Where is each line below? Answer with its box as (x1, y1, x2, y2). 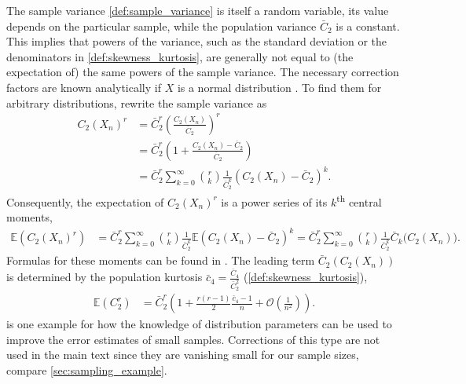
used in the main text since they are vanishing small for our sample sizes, (6, 346, 359, 363)
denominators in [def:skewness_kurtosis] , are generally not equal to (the (6, 48, 354, 64)
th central (336, 192, 382, 210)
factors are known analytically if (6, 79, 161, 95)
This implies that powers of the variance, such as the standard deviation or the (6, 33, 387, 49)
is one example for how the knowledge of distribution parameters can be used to (6, 316, 392, 332)
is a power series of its (221, 193, 328, 210)
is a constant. (336, 17, 400, 34)
